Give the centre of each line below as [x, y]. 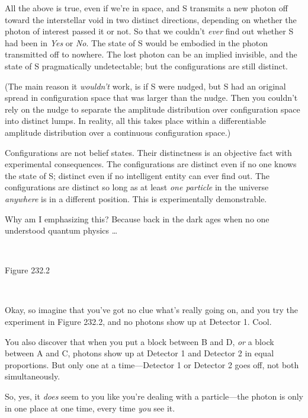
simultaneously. [33, 376]
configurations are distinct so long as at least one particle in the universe [137, 187]
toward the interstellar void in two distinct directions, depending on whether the [151, 19]
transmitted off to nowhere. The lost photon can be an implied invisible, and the [151, 54]
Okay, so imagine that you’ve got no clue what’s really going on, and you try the [151, 310]
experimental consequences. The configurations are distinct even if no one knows [151, 164]
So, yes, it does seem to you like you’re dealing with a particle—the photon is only [154, 396]
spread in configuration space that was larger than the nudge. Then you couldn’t [151, 98]
